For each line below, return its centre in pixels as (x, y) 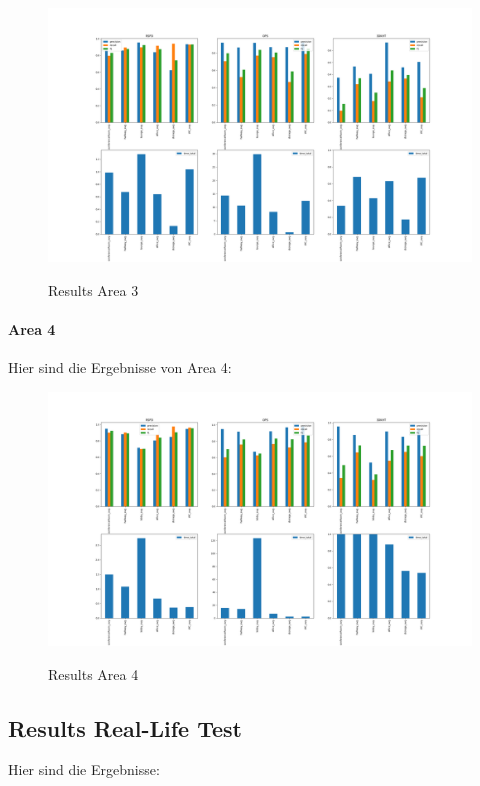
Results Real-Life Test (125, 727)
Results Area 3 (93, 289)
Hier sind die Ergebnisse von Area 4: (120, 367)
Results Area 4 (93, 673)
